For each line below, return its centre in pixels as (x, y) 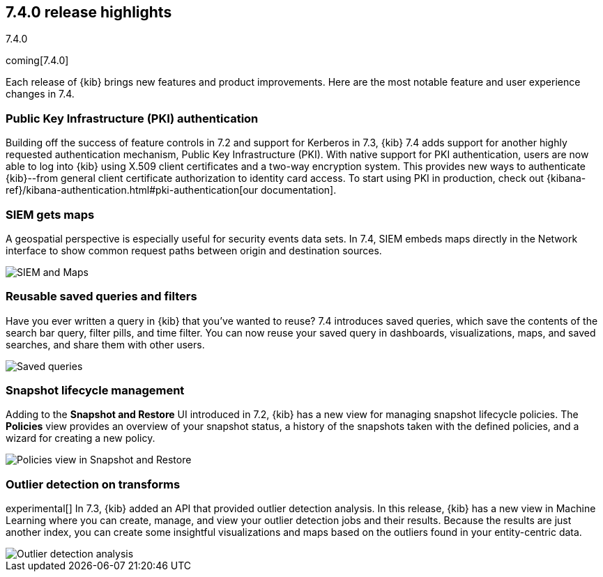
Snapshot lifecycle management (95, 391)
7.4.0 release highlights (89, 12)
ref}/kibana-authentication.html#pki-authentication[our (132, 190)
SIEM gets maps (50, 214)
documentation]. (299, 190)
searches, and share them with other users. (105, 344)
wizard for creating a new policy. (81, 438)
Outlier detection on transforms (93, 484)
